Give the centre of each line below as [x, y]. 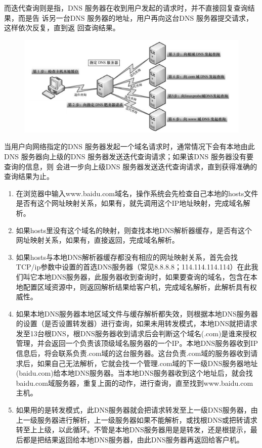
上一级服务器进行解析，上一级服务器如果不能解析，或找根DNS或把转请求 [137, 419]
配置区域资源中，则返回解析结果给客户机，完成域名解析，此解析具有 [136, 286]
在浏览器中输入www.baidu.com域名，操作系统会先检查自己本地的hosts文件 [137, 193]
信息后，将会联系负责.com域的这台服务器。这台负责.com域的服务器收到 [133, 353]
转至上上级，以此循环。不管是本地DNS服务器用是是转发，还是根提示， [133, 430]
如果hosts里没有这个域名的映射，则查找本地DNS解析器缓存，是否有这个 [134, 230]
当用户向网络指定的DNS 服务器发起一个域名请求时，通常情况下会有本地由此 [129, 146]
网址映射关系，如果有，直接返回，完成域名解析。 [97, 240]
